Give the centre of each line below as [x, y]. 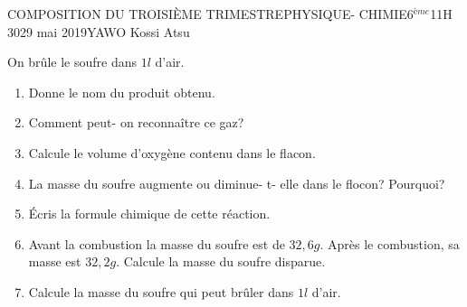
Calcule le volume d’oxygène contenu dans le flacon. [172, 152]
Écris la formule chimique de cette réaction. [149, 214]
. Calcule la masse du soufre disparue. [221, 261]
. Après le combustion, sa [390, 243]
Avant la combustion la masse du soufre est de [157, 243]
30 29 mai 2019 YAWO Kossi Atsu [99, 31]
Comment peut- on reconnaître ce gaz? [136, 122]
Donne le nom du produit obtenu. [122, 92]
